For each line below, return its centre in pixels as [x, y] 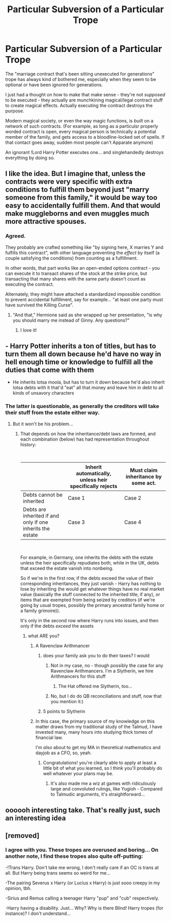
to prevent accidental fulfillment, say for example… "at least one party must [84, 299]
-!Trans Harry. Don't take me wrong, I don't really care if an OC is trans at [82, 867]
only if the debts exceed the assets [57, 626]
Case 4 [133, 522]
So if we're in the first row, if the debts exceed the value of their [87, 578]
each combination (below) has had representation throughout [84, 439]
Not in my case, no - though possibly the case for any [107, 665]
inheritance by [144, 476]
